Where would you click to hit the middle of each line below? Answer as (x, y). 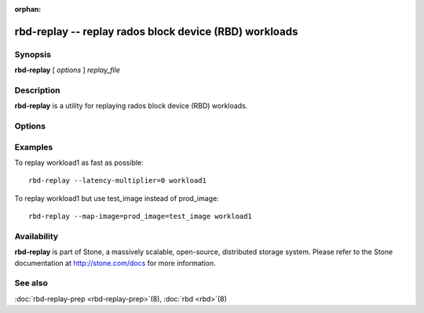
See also (31, 283)
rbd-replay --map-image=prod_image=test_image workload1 (141, 217)
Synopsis (33, 54)
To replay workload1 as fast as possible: (79, 162)
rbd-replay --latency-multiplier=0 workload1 (118, 181)
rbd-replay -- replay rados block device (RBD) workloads (156, 31)
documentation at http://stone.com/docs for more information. (115, 263)
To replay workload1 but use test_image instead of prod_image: (117, 198)
